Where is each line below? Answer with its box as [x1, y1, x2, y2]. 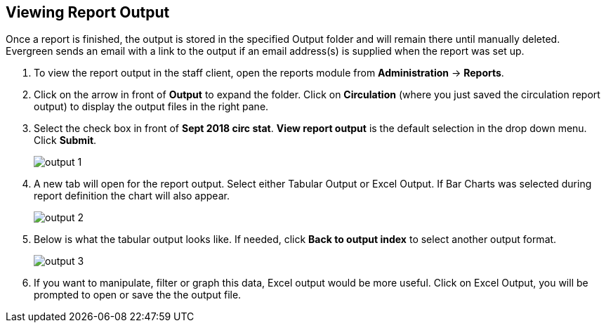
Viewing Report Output [6, 4, 170, 21]
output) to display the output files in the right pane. [34, 100, 269, 113]
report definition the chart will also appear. [34, 190, 230, 202]
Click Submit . [34, 134, 97, 147]
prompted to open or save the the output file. [34, 289, 242, 301]
